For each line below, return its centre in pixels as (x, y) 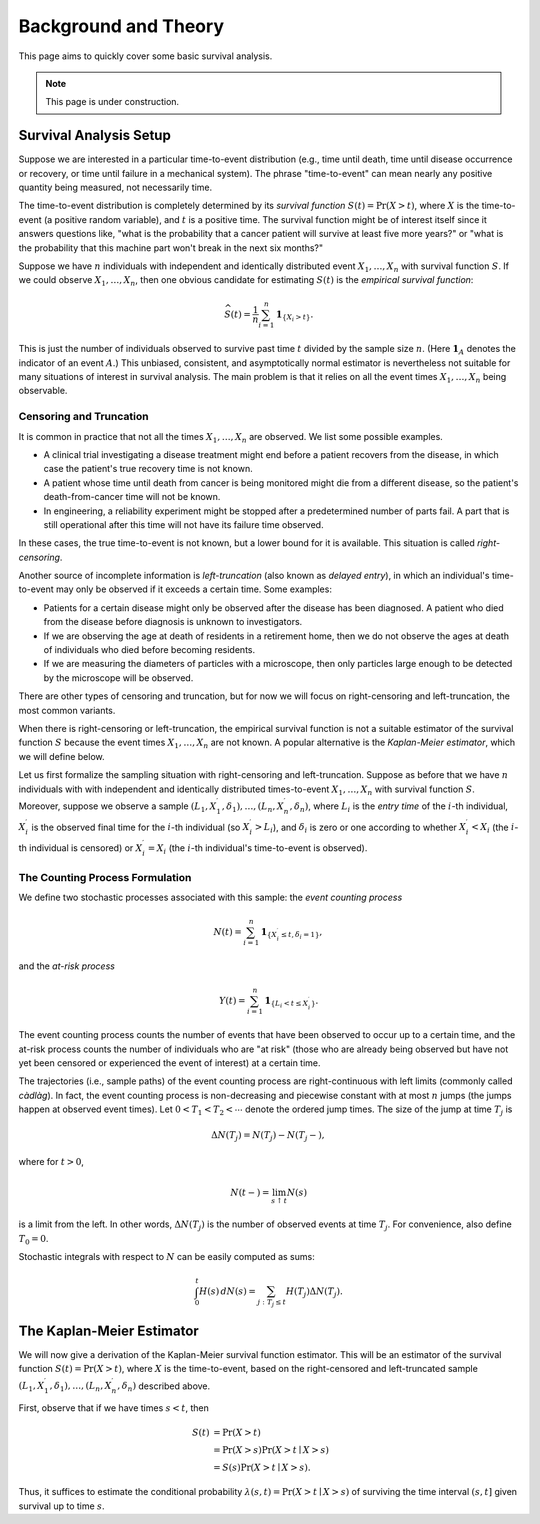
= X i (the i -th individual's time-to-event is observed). (257, 848)
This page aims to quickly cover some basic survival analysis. (145, 56)
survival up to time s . (61, 1506)
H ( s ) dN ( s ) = (227, 1291)
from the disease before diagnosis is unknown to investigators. (173, 622)
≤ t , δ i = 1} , (301, 933)
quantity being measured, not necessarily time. (115, 187)
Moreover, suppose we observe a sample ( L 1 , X (117, 807)
